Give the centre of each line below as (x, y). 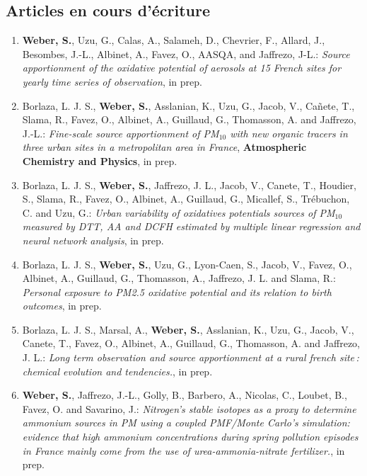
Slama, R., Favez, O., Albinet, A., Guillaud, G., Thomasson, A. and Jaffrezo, (189, 119)
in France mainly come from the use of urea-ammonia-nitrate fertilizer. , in (183, 450)
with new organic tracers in (289, 133)
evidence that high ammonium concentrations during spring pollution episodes (190, 437)
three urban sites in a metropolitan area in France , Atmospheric (164, 147)
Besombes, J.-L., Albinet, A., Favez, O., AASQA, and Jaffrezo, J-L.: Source (186, 53)
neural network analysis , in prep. (93, 240)
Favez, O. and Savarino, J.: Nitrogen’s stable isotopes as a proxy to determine (189, 408)
